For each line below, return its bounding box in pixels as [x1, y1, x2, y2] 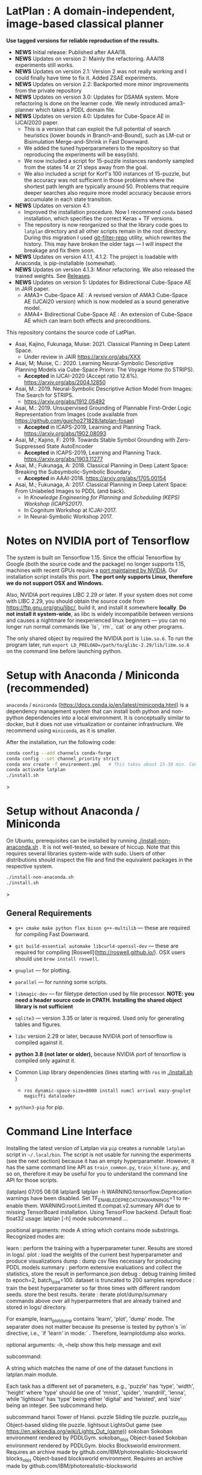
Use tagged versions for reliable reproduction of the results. [6, 37, 159, 44]
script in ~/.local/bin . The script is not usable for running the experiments [6, 1151, 192, 1158]
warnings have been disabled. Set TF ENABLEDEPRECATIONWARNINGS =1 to [6, 1194, 182, 1203]
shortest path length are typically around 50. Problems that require [23, 182, 189, 190]
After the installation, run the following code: [6, 738, 116, 745]
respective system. [6, 863, 54, 870]
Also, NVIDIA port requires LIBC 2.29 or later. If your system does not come [6, 591, 193, 598]
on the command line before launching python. [6, 647, 122, 654]
